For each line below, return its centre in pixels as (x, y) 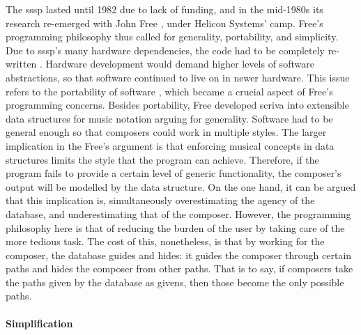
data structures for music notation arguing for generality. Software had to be (169, 118)
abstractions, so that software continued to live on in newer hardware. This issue (178, 77)
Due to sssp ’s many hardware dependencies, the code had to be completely (165, 50)
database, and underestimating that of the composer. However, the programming (178, 213)
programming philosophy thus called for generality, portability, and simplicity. (172, 37)
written (21, 64)
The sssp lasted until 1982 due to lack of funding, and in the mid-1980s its (164, 9)
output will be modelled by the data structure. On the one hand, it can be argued (181, 186)
